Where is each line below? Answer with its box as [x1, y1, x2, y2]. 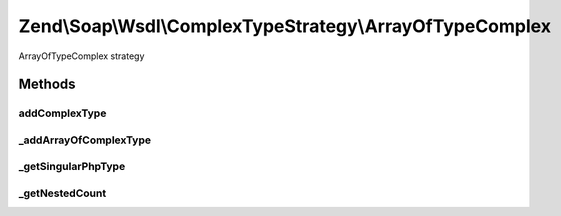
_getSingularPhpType [18, 160, 126, 174]
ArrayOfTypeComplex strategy [18, 50, 145, 62]
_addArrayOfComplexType [18, 133, 152, 147]
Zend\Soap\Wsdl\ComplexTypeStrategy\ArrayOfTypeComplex [18, 15, 552, 37]
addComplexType [18, 106, 107, 120]
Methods [18, 76, 76, 93]
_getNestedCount [18, 186, 107, 200]
